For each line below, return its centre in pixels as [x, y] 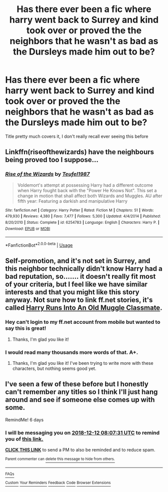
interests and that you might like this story [72, 292]
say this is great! [26, 328]
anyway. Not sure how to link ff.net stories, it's [79, 300]
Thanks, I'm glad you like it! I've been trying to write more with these [83, 363]
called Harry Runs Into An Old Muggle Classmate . [84, 308]
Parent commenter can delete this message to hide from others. [60, 459]
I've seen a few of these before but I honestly [77, 384]
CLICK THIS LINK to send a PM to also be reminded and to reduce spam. [80, 450]
